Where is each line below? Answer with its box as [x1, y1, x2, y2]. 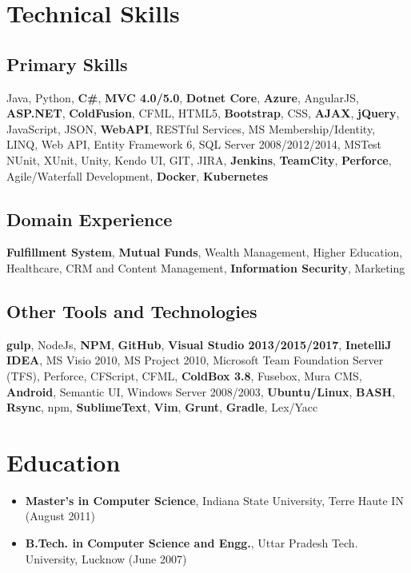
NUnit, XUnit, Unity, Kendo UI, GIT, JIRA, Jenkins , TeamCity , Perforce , [6, 151, 392, 168]
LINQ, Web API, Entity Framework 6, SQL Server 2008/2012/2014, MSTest [6, 136, 382, 153]
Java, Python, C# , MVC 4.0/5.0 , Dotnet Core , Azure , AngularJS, [6, 89, 359, 105]
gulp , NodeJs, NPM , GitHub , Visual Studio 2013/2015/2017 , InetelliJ [6, 336, 392, 352]
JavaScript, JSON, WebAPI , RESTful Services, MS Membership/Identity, [6, 120, 376, 137]
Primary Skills [6, 51, 128, 76]
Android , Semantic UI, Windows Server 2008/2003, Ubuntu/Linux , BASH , [6, 383, 396, 400]
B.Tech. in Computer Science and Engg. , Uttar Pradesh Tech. [25, 535, 358, 551]
